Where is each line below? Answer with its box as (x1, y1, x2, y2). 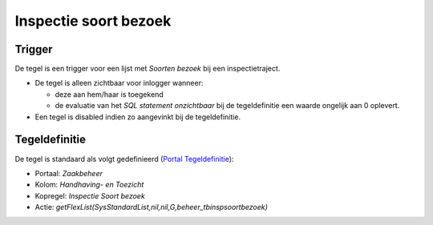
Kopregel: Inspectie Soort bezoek (34, 191, 146, 200)
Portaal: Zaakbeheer (34, 168, 103, 178)
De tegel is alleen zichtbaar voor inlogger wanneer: (34, 78, 204, 88)
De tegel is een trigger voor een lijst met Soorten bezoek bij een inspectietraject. (14, 64, 281, 74)
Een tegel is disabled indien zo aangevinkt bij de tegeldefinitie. (34, 112, 241, 122)
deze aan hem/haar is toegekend (55, 89, 164, 99)
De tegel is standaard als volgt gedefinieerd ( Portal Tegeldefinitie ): (14, 154, 234, 163)
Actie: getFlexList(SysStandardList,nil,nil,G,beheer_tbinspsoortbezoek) (34, 203, 269, 212)
